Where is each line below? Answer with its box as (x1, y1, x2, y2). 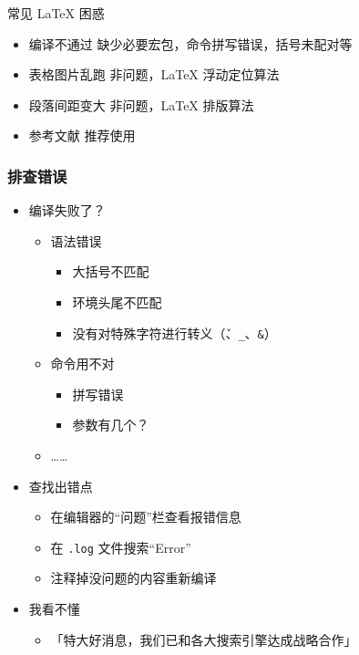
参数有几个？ (72, 415, 149, 434)
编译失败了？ (28, 201, 106, 220)
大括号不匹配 (72, 262, 149, 281)
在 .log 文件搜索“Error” (50, 537, 191, 556)
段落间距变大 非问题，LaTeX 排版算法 (28, 95, 254, 114)
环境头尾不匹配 (72, 292, 162, 311)
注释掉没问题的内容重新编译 (50, 568, 217, 587)
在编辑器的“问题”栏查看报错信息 (50, 507, 241, 526)
